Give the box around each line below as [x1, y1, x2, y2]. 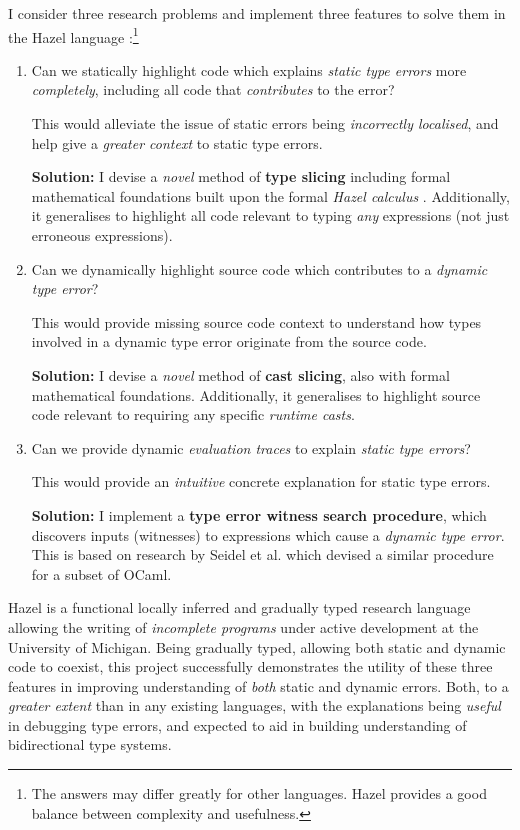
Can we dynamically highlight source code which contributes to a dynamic [31, 258, 488, 279]
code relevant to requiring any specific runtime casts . [31, 404, 355, 425]
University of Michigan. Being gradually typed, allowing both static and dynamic [8, 636, 506, 657]
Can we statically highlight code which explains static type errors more [31, 59, 467, 80]
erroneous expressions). [31, 225, 173, 245]
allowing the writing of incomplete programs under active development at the [8, 616, 479, 637]
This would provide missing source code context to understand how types [31, 311, 482, 332]
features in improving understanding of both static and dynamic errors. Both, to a [8, 675, 509, 696]
